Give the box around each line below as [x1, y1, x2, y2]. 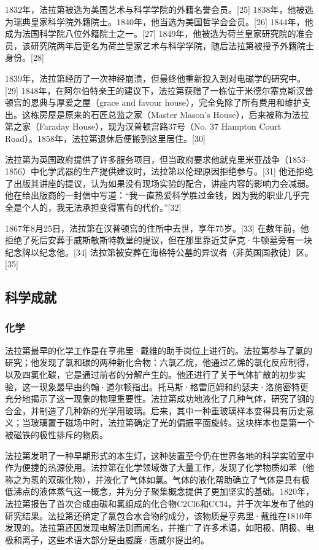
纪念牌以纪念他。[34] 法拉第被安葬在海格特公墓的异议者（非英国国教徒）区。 [5, 245, 313, 258]
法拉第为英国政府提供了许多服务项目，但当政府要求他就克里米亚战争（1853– [5, 152, 310, 165]
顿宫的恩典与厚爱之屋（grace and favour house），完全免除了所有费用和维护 [5, 96, 302, 109]
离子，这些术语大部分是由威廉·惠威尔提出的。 [21, 533, 209, 546]
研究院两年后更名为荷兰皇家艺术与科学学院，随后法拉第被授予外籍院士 [30, 39, 314, 52]
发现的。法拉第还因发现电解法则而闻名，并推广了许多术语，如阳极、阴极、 [5, 521, 306, 534]
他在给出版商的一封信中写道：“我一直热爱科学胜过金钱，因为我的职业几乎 [5, 189, 301, 202]
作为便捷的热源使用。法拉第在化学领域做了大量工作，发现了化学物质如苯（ [5, 461, 306, 474]
